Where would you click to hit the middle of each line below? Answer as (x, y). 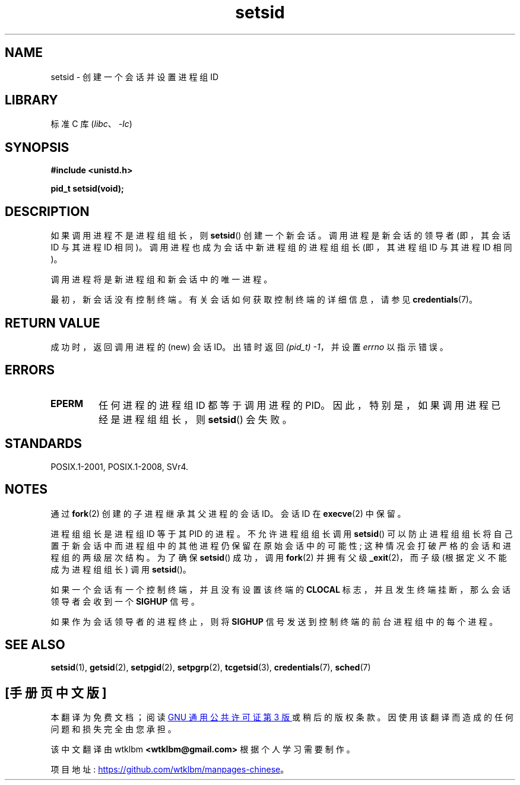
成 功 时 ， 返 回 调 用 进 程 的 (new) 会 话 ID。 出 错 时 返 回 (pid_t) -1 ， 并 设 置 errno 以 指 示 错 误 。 (249, 347)
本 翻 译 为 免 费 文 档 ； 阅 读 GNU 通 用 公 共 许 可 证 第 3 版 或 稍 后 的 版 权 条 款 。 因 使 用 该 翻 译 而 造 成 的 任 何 (282, 717)
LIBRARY (31, 100)
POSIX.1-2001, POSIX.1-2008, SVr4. (120, 466)
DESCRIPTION (47, 211)
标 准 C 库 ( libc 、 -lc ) (91, 124)
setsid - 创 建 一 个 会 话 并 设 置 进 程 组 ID (135, 77)
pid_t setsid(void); (87, 189)
